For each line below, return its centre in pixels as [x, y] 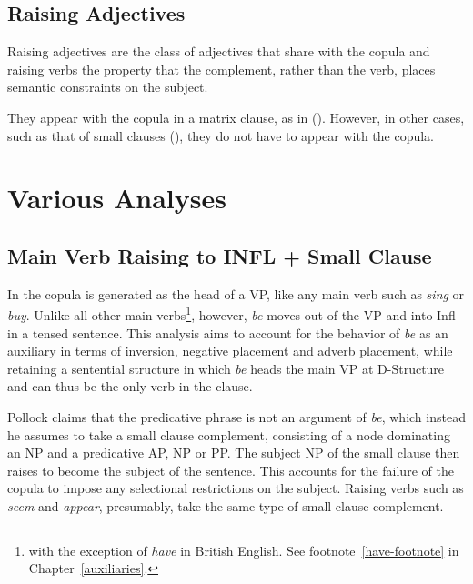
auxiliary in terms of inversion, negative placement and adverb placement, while [230, 351]
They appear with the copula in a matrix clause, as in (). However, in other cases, [236, 117]
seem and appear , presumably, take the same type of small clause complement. [226, 505]
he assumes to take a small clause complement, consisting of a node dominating [229, 434]
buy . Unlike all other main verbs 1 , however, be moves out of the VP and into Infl [231, 313]
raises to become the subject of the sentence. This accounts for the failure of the [231, 470]
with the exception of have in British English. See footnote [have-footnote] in [244, 550]
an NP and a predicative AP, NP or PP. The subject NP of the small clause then [234, 453]
